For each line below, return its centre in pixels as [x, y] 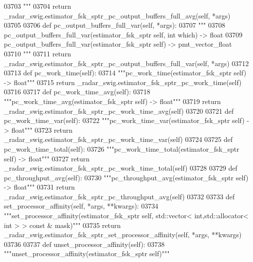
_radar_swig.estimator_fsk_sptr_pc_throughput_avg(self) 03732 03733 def [119, 196]
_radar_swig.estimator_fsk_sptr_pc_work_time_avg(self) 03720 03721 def [119, 111]
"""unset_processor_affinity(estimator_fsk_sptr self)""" [87, 253]
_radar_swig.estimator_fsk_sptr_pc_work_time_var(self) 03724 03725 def [118, 139]
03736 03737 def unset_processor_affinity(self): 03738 [84, 244]
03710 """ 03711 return [37, 53]
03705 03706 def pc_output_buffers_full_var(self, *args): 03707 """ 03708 [115, 25]
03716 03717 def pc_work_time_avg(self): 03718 [77, 92]
